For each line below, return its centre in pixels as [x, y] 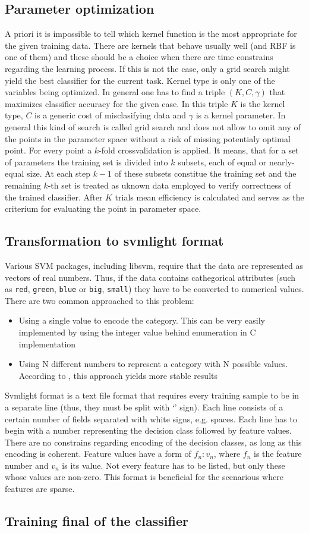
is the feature [278, 454]
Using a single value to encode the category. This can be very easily [142, 320]
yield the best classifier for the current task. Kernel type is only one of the [140, 80]
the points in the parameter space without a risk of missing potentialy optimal [148, 138]
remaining [23, 185]
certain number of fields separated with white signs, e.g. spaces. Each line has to [151, 418]
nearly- [282, 162]
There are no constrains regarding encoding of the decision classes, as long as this [153, 442]
